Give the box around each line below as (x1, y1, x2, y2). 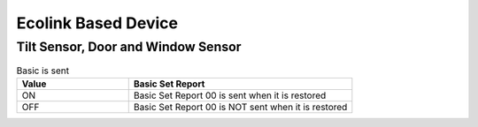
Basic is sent (16, 64, 70, 77)
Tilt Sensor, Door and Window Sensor (16, 39, 242, 55)
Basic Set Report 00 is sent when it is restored (133, 89, 327, 101)
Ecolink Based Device (16, 13, 179, 33)
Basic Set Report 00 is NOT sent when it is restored (133, 101, 348, 113)
